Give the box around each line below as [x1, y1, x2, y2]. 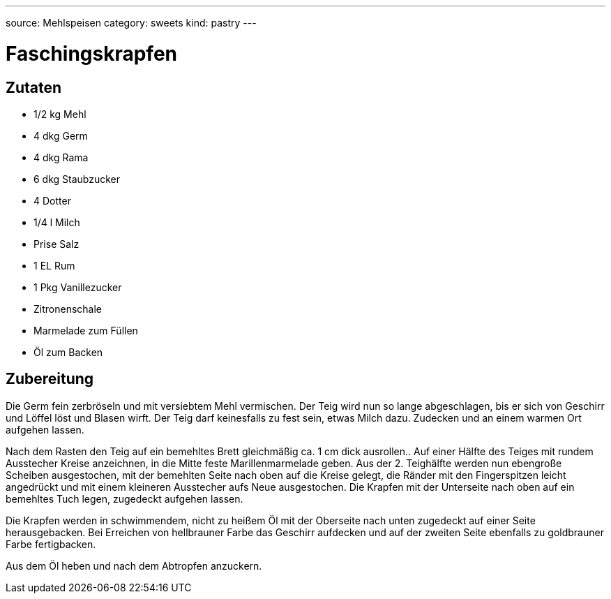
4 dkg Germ [33, 129, 88, 142]
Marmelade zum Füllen [33, 324, 138, 337]
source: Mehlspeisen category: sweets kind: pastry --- [6, 17, 257, 29]
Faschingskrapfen [6, 41, 178, 66]
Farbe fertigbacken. [6, 538, 96, 550]
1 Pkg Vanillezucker [33, 281, 122, 293]
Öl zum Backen [33, 346, 103, 358]
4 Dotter [33, 194, 71, 207]
